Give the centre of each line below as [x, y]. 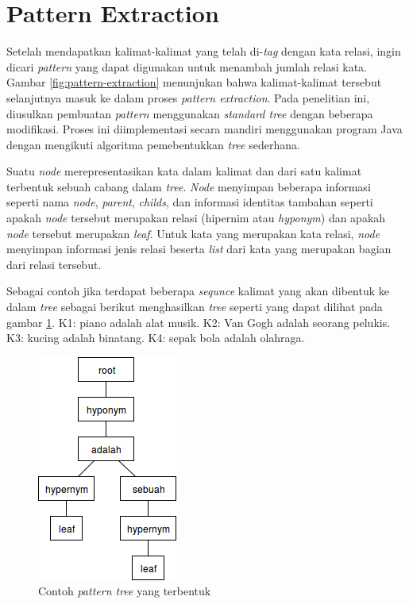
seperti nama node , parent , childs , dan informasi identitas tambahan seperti [190, 202]
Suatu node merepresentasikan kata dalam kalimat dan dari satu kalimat [184, 171]
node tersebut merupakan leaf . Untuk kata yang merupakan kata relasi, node [193, 233]
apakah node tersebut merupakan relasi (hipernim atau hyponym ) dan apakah [196, 218]
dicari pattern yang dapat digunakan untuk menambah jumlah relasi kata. [187, 66]
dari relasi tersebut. [54, 264]
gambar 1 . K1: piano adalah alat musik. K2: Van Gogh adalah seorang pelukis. [199, 322]
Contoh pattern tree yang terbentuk [125, 591]
